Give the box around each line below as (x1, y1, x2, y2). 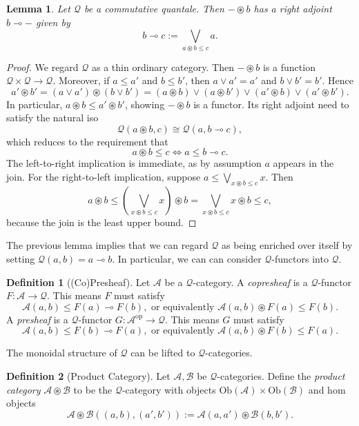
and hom (308, 382, 346, 396)
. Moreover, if (52, 73, 110, 88)
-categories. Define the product (217, 369, 345, 383)
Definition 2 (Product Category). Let (6, 369, 171, 383)
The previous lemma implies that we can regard (6, 238, 208, 252)
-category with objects (122, 382, 216, 396)
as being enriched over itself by (222, 238, 353, 252)
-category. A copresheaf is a (193, 274, 308, 289)
